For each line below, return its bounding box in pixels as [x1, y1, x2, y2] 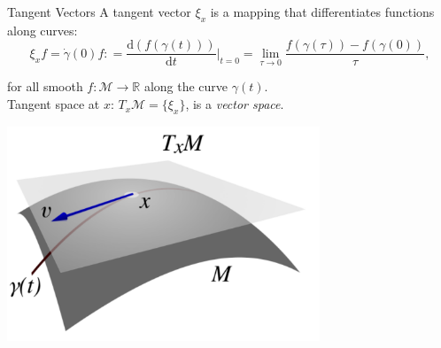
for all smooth [7, 77, 83, 96]
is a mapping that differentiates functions [210, 3, 435, 20]
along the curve [143, 77, 228, 96]
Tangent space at [7, 95, 100, 113]
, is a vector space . [185, 95, 284, 113]
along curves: [7, 20, 78, 39]
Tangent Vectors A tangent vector [7, 3, 191, 20]
